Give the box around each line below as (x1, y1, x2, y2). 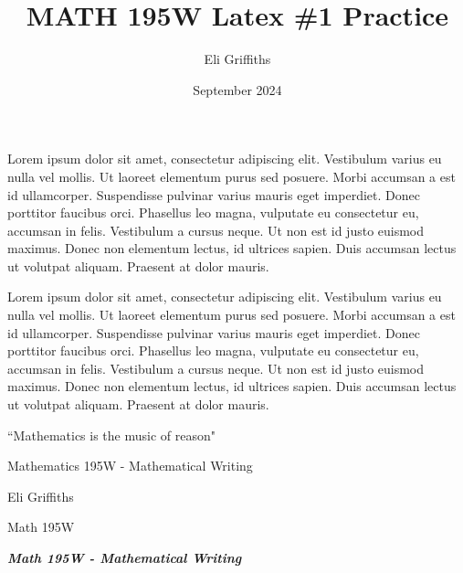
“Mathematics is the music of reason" (7, 425, 216, 444)
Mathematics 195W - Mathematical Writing (7, 456, 253, 475)
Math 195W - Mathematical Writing (7, 548, 242, 567)
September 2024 (193, 80, 282, 99)
